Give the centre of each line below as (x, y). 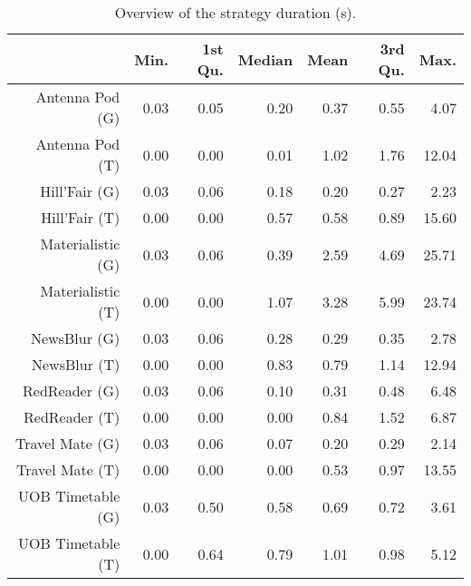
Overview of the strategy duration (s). (235, 12)
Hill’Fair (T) (81, 217)
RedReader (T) (72, 417)
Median (265, 59)
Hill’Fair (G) (80, 191)
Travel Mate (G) (68, 443)
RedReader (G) (72, 391)
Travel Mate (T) (68, 469)
